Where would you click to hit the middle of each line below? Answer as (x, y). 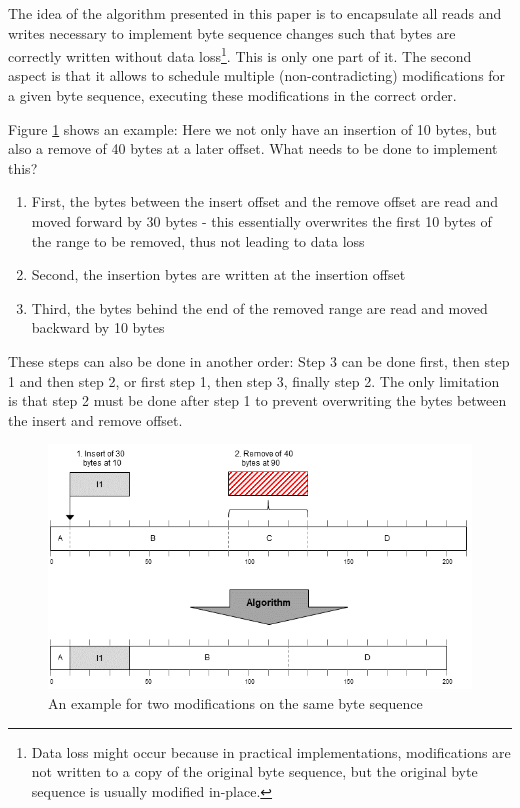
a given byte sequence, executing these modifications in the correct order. (232, 95)
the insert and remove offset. (95, 419)
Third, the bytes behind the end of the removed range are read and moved (259, 307)
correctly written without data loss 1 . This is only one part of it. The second (240, 54)
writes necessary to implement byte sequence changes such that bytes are (232, 32)
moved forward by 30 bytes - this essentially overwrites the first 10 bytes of (261, 221)
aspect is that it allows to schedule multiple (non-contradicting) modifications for (257, 75)
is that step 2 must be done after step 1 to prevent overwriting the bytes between (257, 400)
